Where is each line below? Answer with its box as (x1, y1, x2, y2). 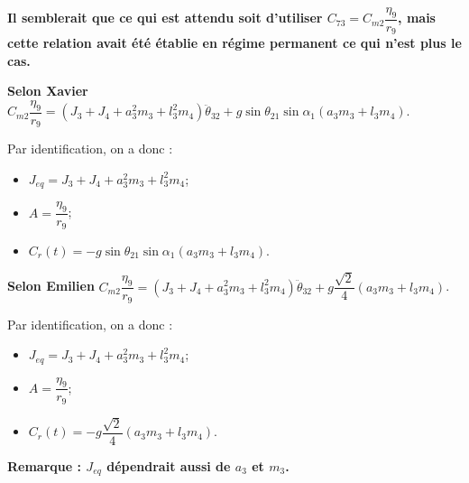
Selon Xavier (7, 81, 88, 100)
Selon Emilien (7, 276, 95, 295)
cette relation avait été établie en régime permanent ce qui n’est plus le (7, 33, 462, 52)
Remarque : (7, 456, 81, 475)
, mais (398, 8, 436, 27)
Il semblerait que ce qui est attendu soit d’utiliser (7, 8, 323, 27)
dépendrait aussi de (106, 456, 231, 475)
